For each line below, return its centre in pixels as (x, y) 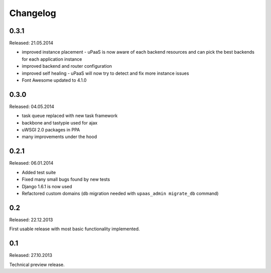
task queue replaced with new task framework (70, 116)
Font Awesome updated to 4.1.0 (54, 80)
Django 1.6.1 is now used (47, 186)
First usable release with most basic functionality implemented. (75, 229)
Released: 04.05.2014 (32, 106)
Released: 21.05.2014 (31, 43)
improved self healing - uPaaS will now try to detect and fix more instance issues (105, 73)
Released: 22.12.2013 (31, 220)
